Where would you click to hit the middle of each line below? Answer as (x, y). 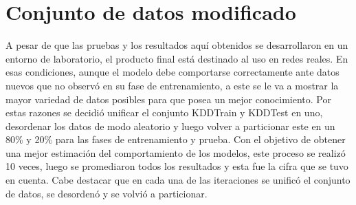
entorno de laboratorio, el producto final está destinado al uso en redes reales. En (177, 58)
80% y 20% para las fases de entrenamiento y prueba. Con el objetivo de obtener (176, 139)
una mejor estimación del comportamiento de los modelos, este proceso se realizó (176, 152)
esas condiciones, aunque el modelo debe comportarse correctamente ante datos (173, 72)
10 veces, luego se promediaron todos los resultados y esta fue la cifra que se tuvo (177, 166)
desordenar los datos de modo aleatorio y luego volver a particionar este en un (170, 126)
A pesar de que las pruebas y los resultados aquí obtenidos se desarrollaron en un (177, 45)
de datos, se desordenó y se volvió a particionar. (107, 193)
